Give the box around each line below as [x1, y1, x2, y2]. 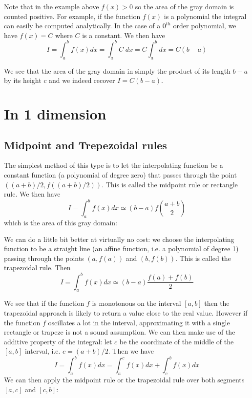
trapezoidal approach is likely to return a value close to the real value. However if [4, 307, 248, 318]
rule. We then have [4, 189, 61, 199]
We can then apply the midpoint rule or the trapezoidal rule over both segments [4, 375, 245, 385]
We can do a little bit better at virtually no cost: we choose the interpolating [4, 234, 234, 244]
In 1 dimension [4, 104, 106, 124]
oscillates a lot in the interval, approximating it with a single [48, 317, 230, 327]
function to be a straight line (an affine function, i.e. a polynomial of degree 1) [4, 243, 239, 254]
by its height [4, 75, 42, 85]
